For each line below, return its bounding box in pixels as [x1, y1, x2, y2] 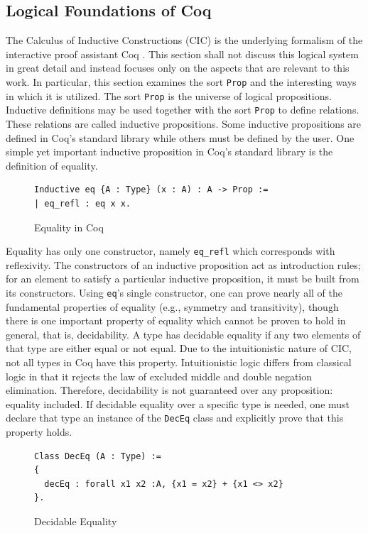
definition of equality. [6, 158, 98, 172]
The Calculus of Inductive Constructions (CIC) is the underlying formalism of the [6, 33, 363, 48]
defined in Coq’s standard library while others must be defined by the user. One [6, 130, 355, 145]
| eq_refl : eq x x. [34, 198, 131, 209]
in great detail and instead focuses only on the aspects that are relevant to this [6, 60, 350, 75]
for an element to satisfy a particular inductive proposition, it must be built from [6, 271, 359, 286]
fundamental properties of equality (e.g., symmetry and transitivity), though [6, 299, 339, 314]
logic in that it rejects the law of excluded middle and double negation [6, 368, 313, 383]
